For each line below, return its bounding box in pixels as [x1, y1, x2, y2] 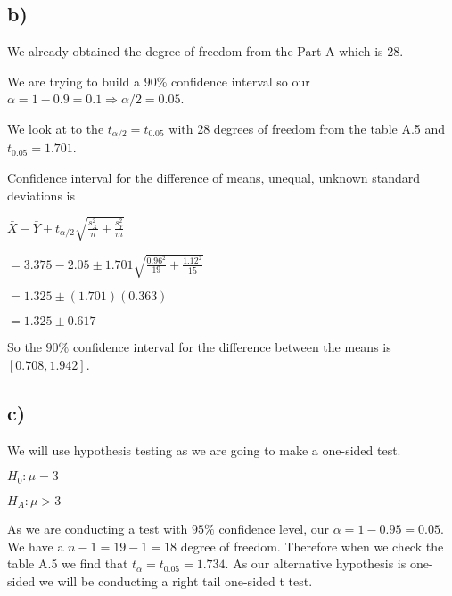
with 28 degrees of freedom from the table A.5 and [168, 118, 446, 137]
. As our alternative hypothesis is [225, 554, 407, 573]
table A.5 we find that [7, 554, 128, 573]
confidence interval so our [171, 71, 310, 90]
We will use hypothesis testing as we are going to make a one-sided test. [7, 440, 401, 459]
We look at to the [7, 118, 104, 137]
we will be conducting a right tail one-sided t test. [38, 571, 313, 590]
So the [7, 338, 42, 356]
